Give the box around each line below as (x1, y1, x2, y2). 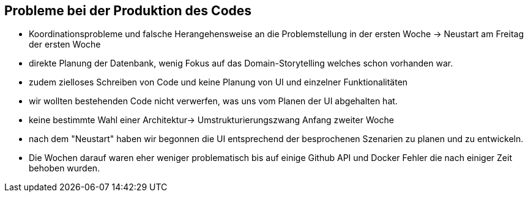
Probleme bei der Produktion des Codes (4, 3, 252, 18)
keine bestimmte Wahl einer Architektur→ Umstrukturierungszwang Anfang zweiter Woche (29, 115, 394, 126)
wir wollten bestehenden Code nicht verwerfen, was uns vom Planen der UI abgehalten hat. (29, 96, 398, 107)
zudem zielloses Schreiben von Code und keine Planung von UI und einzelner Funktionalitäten (29, 77, 408, 88)
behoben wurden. (29, 163, 100, 174)
